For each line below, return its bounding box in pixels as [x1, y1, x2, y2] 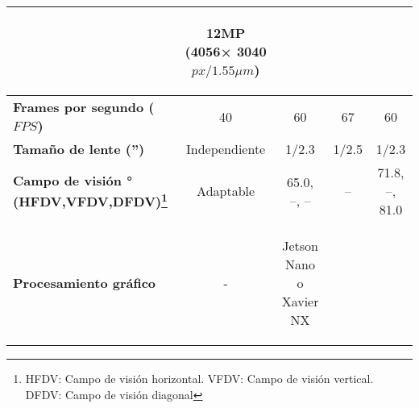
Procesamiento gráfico [13, 273, 156, 292]
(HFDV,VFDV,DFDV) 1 [13, 189, 168, 211]
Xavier [281, 292, 319, 310]
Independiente [185, 139, 266, 158]
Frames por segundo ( [13, 98, 155, 116]
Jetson [282, 236, 318, 255]
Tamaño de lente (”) [13, 139, 145, 158]
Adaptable [197, 181, 255, 200]
